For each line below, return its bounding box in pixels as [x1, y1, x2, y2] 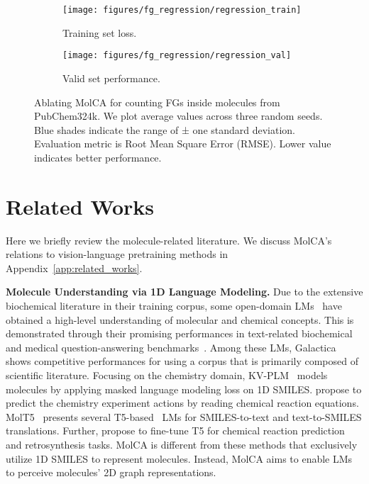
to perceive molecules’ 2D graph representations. [6, 465, 216, 480]
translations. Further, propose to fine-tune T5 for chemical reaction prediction [6, 423, 345, 438]
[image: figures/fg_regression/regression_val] [62, 50, 292, 61]
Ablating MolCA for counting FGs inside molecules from [34, 94, 280, 109]
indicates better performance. [34, 150, 162, 164]
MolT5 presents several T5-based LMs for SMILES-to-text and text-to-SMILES [6, 409, 362, 424]
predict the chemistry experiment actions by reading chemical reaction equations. [6, 395, 359, 410]
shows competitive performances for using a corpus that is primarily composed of [6, 354, 358, 368]
